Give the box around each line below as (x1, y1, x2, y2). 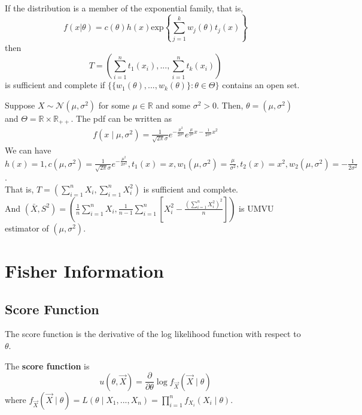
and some (156, 98, 190, 111)
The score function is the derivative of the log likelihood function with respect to (5, 327, 301, 340)
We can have (5, 143, 51, 156)
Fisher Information (5, 258, 164, 283)
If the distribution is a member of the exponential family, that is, (5, 2, 244, 14)
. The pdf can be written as (71, 112, 172, 124)
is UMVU (239, 202, 274, 214)
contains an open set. (222, 79, 300, 91)
